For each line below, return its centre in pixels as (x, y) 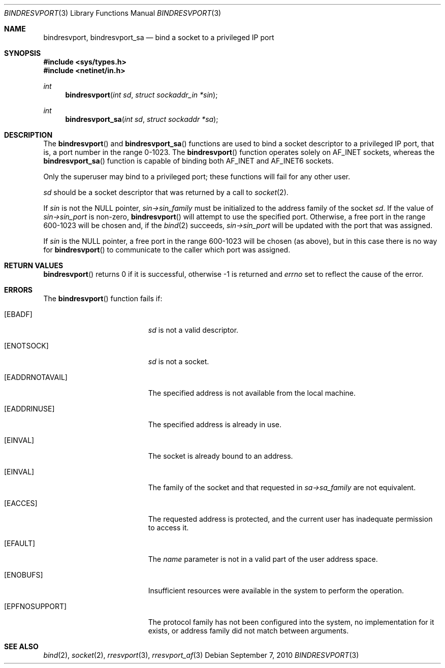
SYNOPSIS (23, 53)
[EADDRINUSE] (29, 409)
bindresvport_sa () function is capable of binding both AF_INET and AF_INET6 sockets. (188, 161)
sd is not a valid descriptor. (193, 330)
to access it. (168, 528)
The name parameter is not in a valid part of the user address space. (263, 559)
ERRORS (19, 290)
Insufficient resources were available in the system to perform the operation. (276, 591)
